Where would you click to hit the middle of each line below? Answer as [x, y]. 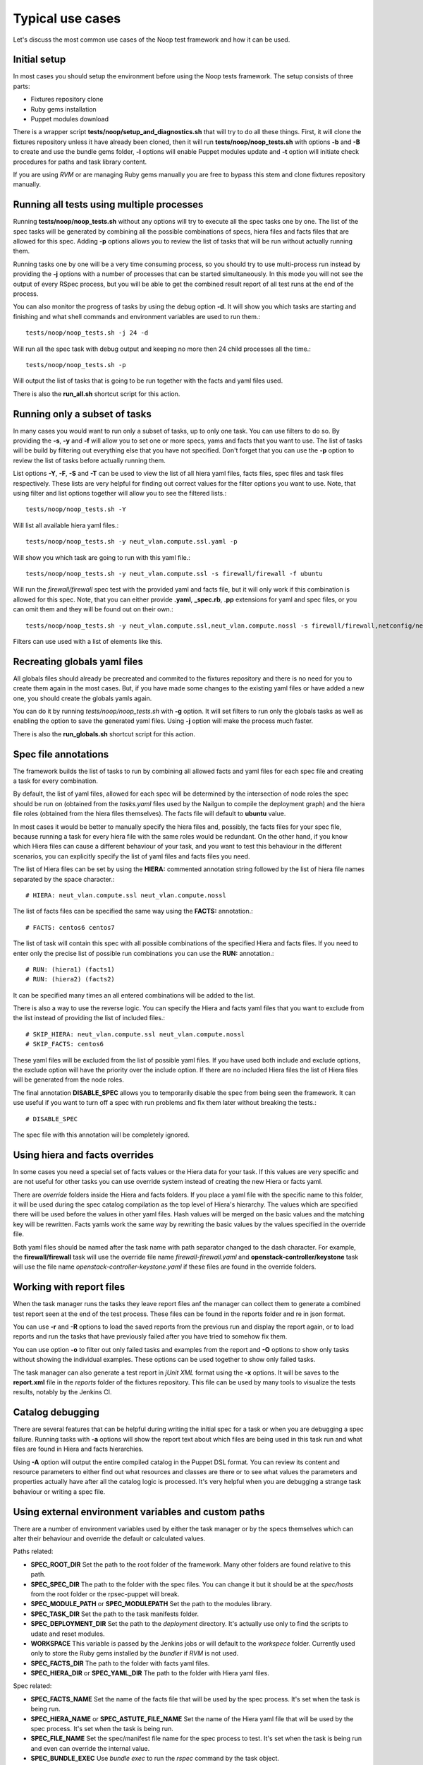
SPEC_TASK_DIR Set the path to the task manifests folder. [115, 1614]
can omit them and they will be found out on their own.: [93, 609]
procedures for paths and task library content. [80, 162]
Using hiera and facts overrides [84, 1155]
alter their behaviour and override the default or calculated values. [109, 1538]
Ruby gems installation [63, 109]
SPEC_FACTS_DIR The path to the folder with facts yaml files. [120, 1663]
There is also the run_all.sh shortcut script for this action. [97, 394]
